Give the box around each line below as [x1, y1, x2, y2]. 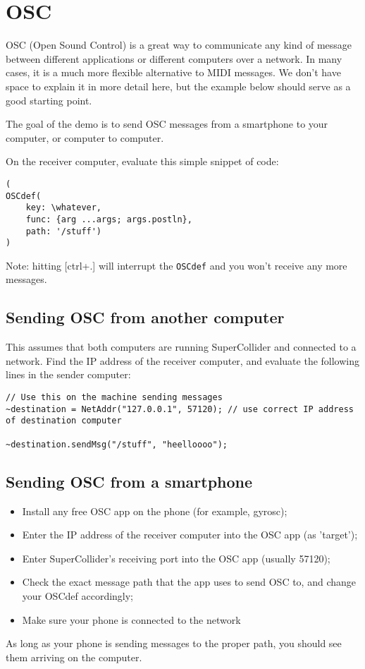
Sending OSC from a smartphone [6, 470, 253, 492]
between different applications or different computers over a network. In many [6, 51, 342, 66]
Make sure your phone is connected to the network [22, 612, 241, 627]
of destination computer [6, 416, 122, 426]
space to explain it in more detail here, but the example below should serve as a [6, 78, 351, 93]
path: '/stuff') [25, 226, 102, 236]
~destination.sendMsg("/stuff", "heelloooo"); [6, 439, 228, 450]
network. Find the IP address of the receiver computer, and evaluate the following [6, 353, 360, 368]
